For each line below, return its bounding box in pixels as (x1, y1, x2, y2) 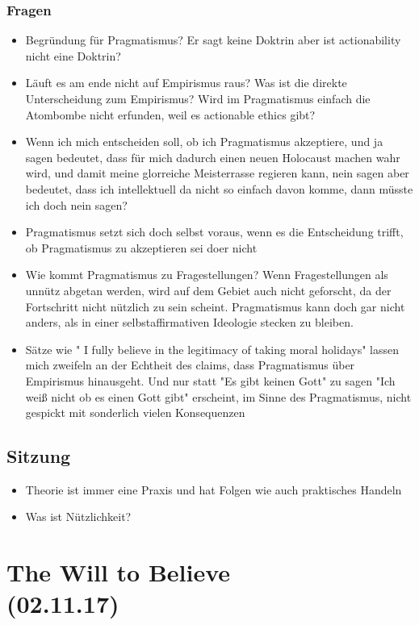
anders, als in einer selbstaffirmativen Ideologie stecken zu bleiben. (25, 314, 354, 331)
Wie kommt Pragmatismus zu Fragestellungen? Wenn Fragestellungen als (25, 266, 388, 283)
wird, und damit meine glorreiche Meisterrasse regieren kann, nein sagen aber (25, 165, 409, 181)
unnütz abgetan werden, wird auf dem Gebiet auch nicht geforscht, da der (25, 281, 392, 298)
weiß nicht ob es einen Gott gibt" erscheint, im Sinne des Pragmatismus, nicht (25, 388, 412, 405)
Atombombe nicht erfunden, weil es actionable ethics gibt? (25, 106, 316, 123)
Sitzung (6, 444, 71, 469)
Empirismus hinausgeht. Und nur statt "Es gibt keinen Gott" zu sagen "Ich (25, 372, 396, 389)
